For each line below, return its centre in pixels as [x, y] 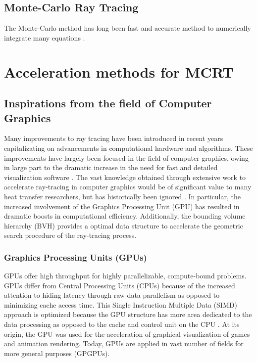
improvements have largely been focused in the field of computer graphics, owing [126, 158]
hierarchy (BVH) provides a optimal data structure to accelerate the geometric [124, 225]
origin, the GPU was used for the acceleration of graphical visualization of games [127, 334]
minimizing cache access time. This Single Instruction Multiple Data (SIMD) [121, 304]
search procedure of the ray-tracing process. [70, 235]
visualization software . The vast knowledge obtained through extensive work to [125, 177]
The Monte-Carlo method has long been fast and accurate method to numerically [128, 28]
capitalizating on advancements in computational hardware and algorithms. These [128, 148]
